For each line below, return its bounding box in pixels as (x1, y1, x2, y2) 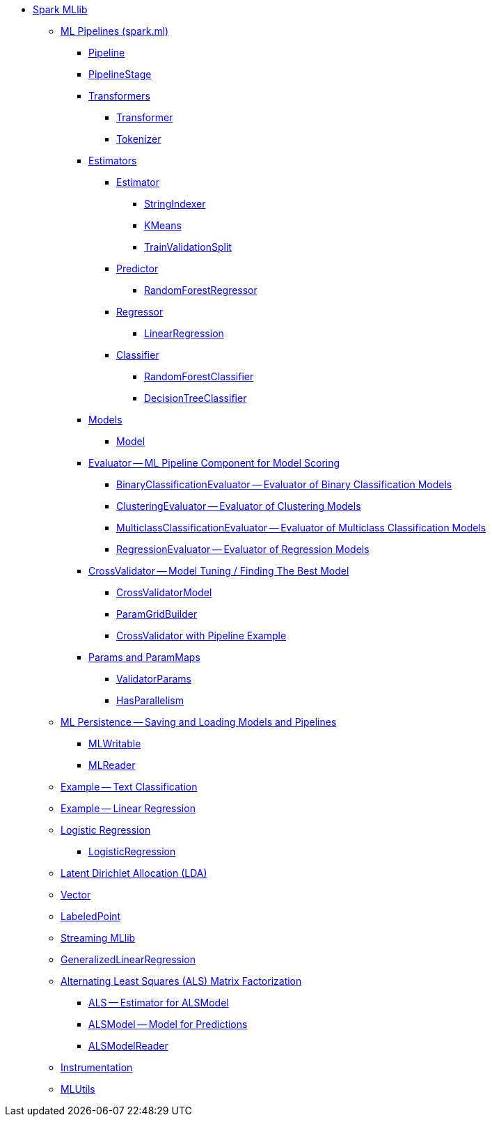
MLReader (88, 759, 136, 771)
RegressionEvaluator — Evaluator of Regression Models (116, 543, 370, 555)
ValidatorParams (116, 673, 191, 685)
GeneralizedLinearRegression (61, 953, 196, 965)
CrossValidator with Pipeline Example (116, 630, 287, 641)
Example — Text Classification (61, 781, 198, 793)
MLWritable (88, 738, 141, 749)
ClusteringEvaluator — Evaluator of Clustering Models (116, 500, 361, 512)
